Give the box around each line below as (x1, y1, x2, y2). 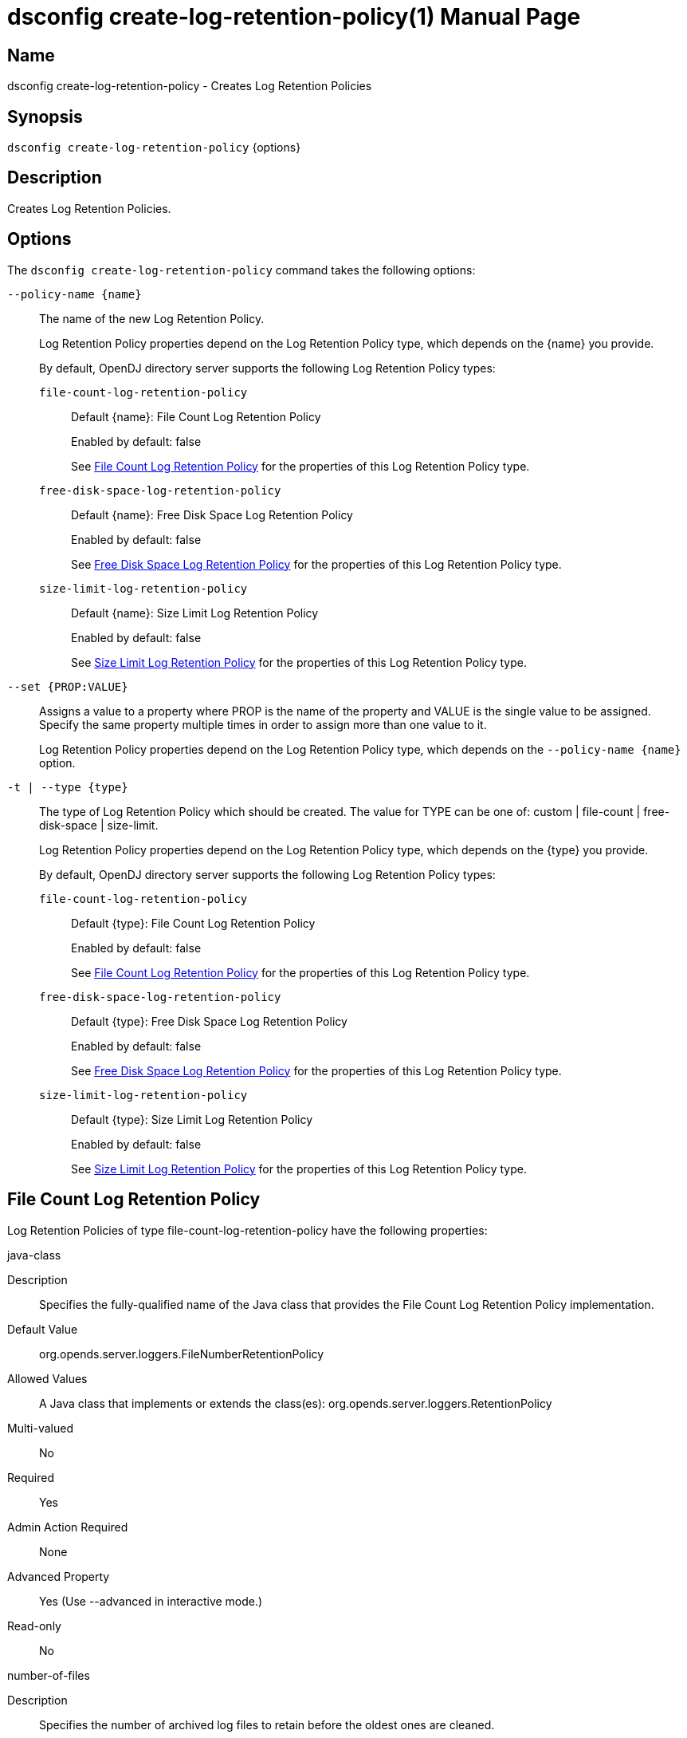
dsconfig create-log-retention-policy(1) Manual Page (7, 3, 581, 30)
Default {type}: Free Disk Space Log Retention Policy (71, 1014, 347, 1028)
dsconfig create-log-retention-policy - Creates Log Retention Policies (7, 79, 372, 93)
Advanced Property (7, 1569, 110, 1583)
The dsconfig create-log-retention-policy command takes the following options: (7, 262, 476, 277)
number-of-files (7, 1668, 90, 1682)
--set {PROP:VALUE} (7, 680, 128, 693)
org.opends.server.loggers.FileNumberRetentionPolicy (39, 1346, 324, 1361)
